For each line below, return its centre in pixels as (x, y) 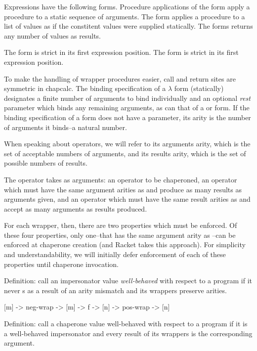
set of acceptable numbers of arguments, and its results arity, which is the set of (125, 153)
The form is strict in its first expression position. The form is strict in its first (121, 52)
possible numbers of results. (46, 163)
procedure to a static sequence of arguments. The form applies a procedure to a (125, 16)
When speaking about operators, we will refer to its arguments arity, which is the (127, 144)
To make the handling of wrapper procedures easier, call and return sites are (120, 78)
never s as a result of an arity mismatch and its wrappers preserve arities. (115, 290)
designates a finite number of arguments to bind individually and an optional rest (127, 98)
